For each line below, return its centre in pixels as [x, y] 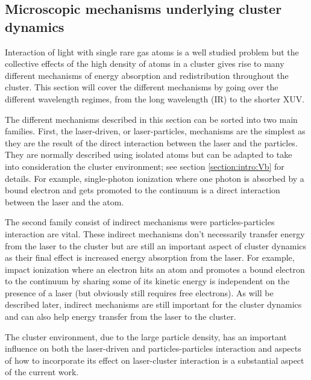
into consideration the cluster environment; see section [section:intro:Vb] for [145, 166]
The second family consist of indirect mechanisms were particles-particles [140, 222]
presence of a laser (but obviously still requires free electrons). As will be [139, 292]
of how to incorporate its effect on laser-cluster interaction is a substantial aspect [155, 360]
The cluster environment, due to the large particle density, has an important [146, 336]
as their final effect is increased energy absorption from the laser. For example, [150, 257]
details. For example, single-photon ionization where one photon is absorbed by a [155, 178]
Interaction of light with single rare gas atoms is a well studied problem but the [152, 51]
